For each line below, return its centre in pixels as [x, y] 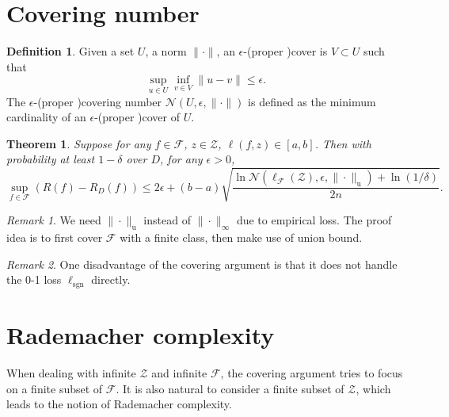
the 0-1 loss [34, 279]
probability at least [51, 159]
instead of [167, 220]
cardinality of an [46, 117]
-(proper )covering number [98, 101]
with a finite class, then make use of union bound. [241, 237]
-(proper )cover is [285, 51]
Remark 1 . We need [54, 220]
